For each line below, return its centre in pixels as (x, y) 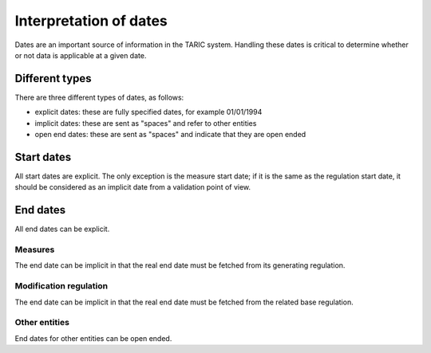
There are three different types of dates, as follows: (99, 97)
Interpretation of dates (91, 21)
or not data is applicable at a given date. (81, 55)
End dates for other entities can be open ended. (93, 338)
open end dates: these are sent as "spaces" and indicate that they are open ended (170, 135)
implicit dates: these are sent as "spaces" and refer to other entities (146, 123)
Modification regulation (61, 286)
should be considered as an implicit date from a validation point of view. (133, 187)
